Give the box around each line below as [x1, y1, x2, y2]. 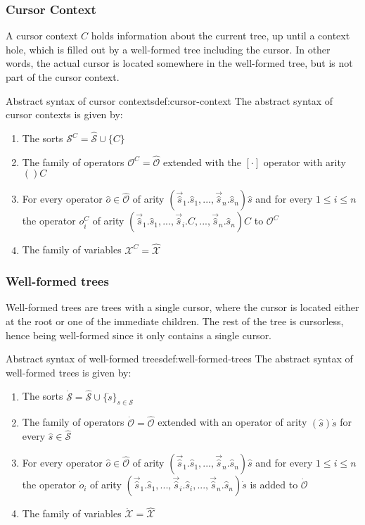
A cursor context [6, 28, 78, 43]
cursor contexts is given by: [6, 107, 123, 122]
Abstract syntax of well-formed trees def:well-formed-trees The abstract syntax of [6, 351, 353, 366]
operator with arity [263, 154, 346, 169]
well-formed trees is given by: [6, 365, 132, 379]
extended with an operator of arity [158, 415, 307, 429]
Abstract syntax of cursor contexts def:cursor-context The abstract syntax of [6, 93, 333, 108]
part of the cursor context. [6, 70, 120, 84]
